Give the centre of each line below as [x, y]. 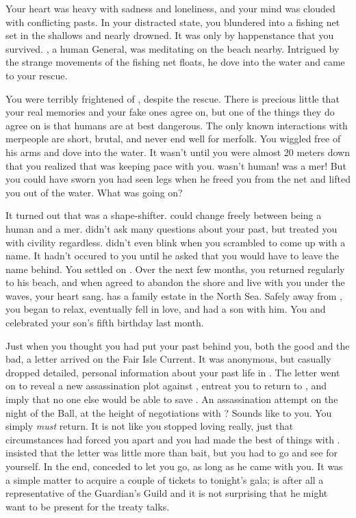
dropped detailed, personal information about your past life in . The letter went [173, 372]
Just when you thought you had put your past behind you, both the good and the [178, 345]
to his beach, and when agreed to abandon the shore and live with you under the [175, 282]
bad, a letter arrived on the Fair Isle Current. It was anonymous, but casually [168, 359]
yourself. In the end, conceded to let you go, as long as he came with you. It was [174, 466]
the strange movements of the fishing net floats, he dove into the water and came [175, 62]
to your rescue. [37, 75]
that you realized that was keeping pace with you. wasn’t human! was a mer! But [176, 165]
